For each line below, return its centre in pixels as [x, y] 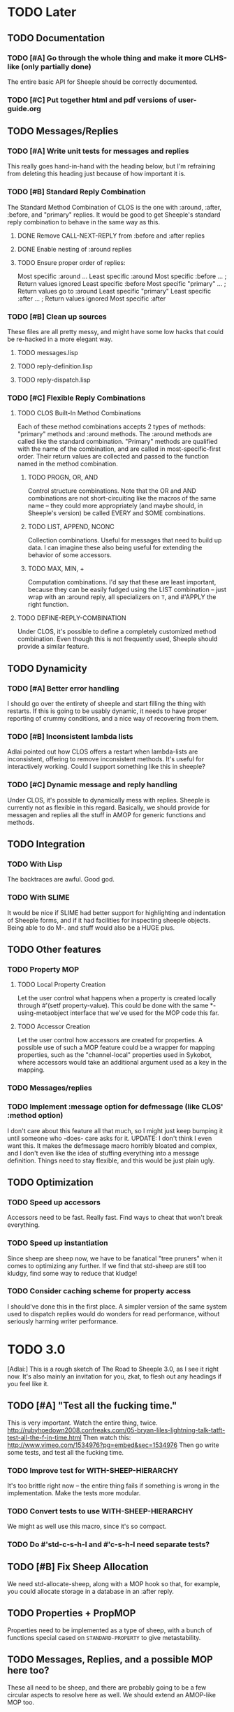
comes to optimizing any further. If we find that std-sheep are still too [107, 1265]
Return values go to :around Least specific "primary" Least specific [114, 291]
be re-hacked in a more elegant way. [60, 339]
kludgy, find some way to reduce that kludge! [72, 1273]
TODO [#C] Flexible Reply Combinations [76, 398]
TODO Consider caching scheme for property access [99, 1291]
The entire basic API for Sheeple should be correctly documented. [102, 82]
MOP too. [21, 1702]
